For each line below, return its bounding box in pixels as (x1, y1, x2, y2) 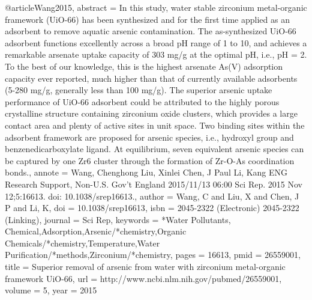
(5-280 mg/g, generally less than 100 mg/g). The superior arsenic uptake (5, 84, 272, 96)
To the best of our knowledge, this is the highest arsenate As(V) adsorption (5, 60, 283, 72)
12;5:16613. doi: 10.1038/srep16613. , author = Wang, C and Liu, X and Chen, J (5, 189, 299, 202)
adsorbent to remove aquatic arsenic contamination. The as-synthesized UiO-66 (5, 25, 296, 37)
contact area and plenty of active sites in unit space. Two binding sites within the (5, 118, 305, 131)
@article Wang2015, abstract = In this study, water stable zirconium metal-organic (5, 1, 307, 13)
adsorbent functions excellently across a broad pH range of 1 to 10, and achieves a (5, 36, 307, 49)
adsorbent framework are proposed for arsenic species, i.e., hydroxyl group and (5, 130, 294, 143)
